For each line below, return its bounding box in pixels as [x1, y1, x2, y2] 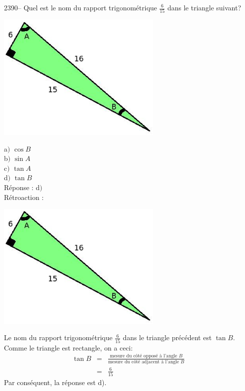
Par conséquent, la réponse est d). [4, 377, 107, 387]
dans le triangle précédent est [122, 332, 212, 343]
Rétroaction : [4, 192, 44, 202]
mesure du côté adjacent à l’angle [108, 359, 179, 364]
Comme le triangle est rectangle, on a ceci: [4, 342, 133, 352]
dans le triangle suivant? [167, 2, 242, 12]
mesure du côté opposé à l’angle [110, 353, 177, 359]
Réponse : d [4, 182, 40, 192]
